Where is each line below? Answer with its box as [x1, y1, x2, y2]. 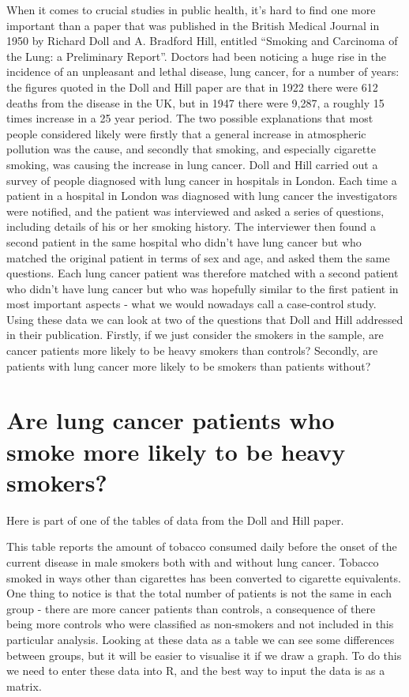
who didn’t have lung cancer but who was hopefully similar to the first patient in [6, 280, 399, 296]
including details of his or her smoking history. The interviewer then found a [6, 218, 376, 235]
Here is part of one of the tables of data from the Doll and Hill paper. [6, 511, 344, 528]
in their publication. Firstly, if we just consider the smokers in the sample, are [6, 326, 384, 343]
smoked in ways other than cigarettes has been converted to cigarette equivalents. [6, 569, 401, 586]
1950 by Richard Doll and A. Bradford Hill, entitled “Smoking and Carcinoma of [6, 32, 398, 49]
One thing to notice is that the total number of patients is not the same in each [6, 585, 392, 601]
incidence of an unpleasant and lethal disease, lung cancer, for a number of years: [6, 63, 400, 80]
